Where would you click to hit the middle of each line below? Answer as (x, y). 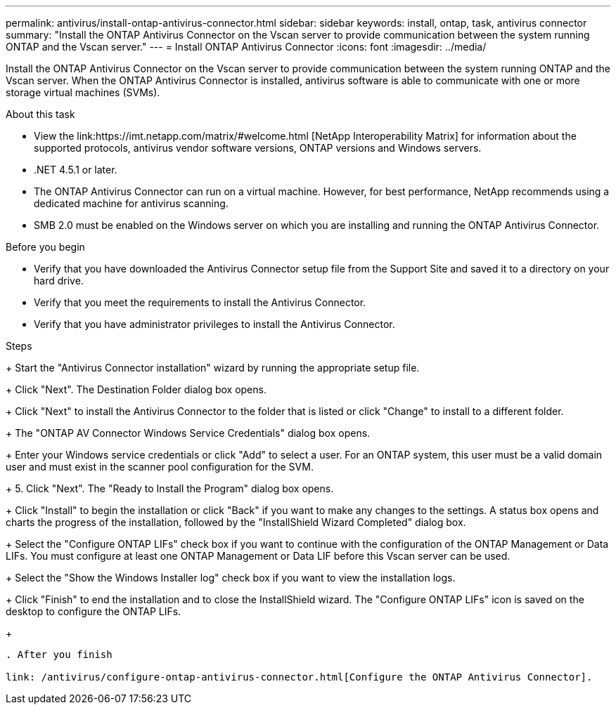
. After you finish (59, 655)
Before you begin (45, 247)
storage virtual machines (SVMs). (83, 92)
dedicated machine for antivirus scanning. (131, 203)
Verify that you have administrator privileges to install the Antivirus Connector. (214, 324)
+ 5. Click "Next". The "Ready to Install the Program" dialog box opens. (170, 488)
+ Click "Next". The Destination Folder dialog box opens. (136, 389)
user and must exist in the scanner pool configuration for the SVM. (160, 467)
